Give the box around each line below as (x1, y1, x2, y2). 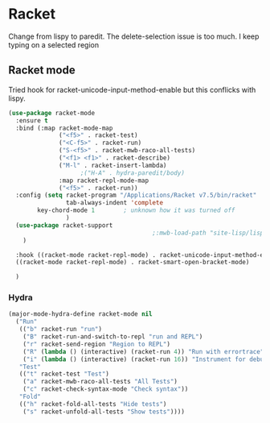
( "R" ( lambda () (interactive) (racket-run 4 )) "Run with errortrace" (22, 347, 264, 355)
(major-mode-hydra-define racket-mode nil (8, 310, 153, 318)
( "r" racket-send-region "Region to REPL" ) (22, 340, 171, 348)
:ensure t (15, 116, 48, 125)
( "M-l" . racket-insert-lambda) (59, 161, 167, 169)
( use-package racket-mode (8, 109, 95, 117)
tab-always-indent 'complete (65, 199, 163, 207)
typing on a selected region (8, 39, 99, 49)
